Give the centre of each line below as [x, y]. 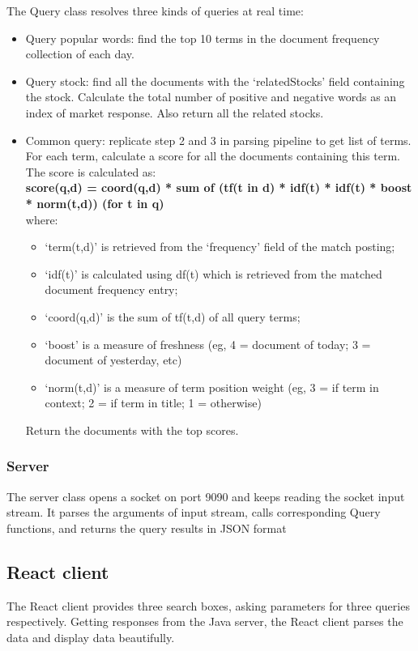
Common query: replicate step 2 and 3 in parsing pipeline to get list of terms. [218, 140]
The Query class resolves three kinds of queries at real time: [155, 11]
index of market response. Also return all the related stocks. [175, 112]
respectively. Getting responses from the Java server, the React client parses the [205, 621]
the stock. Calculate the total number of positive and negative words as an [211, 97]
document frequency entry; [111, 289]
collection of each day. [80, 54]
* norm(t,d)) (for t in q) [95, 203]
